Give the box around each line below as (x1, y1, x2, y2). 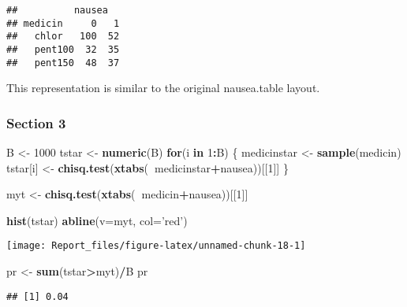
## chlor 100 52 (6, 31, 120, 43)
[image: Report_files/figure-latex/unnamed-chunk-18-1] (6, 240, 306, 252)
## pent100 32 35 (6, 43, 120, 55)
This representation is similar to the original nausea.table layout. (6, 80, 320, 96)
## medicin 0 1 (6, 17, 120, 29)
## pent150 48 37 (6, 57, 120, 68)
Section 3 (6, 113, 66, 132)
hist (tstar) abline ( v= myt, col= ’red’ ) (6, 212, 188, 228)
